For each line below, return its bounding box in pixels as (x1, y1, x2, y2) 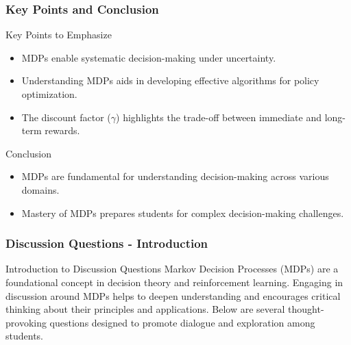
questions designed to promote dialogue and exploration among (49, 315, 315, 329)
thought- (288, 302, 324, 316)
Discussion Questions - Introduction (5, 235, 208, 252)
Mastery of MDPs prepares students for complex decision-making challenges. (21, 205, 344, 220)
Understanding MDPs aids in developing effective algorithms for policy (21, 73, 319, 88)
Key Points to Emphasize (5, 27, 112, 42)
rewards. (45, 123, 80, 138)
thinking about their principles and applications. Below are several (5, 302, 285, 316)
